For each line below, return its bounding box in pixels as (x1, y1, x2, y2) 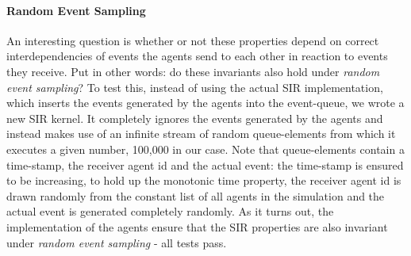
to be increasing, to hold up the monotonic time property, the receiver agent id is (6, 172, 401, 189)
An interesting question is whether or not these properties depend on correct (6, 32, 379, 48)
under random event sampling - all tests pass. (6, 234, 227, 250)
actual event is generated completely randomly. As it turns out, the (6, 203, 334, 220)
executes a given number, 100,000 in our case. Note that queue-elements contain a (6, 140, 405, 157)
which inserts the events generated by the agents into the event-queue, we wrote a (6, 94, 405, 111)
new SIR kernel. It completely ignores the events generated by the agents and (6, 109, 383, 126)
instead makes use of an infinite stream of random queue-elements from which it (6, 125, 396, 142)
